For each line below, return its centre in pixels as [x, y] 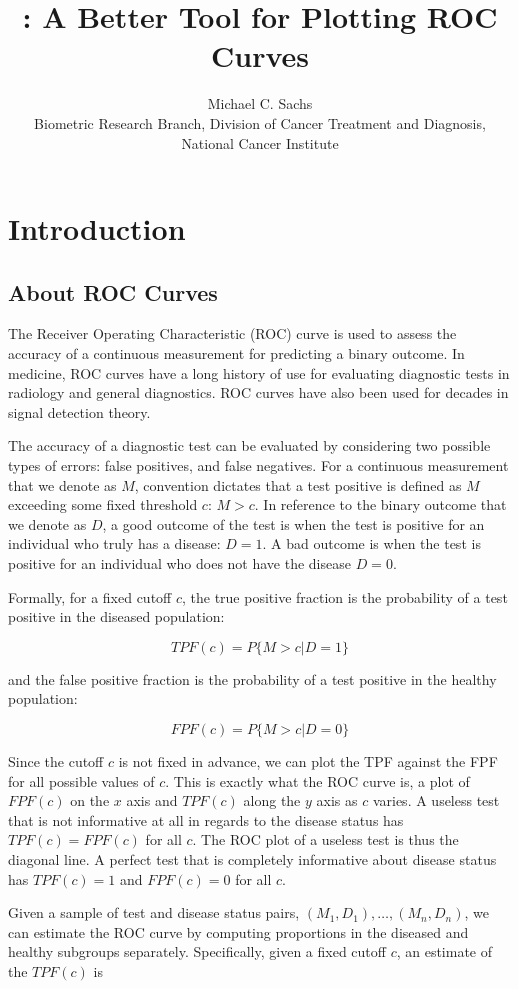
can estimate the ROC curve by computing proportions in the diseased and [238, 931]
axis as [337, 800]
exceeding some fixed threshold [103, 504]
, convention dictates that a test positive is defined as [298, 484]
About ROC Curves [113, 291]
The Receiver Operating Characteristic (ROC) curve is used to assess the [232, 333]
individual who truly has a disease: [114, 543]
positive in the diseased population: [116, 616]
